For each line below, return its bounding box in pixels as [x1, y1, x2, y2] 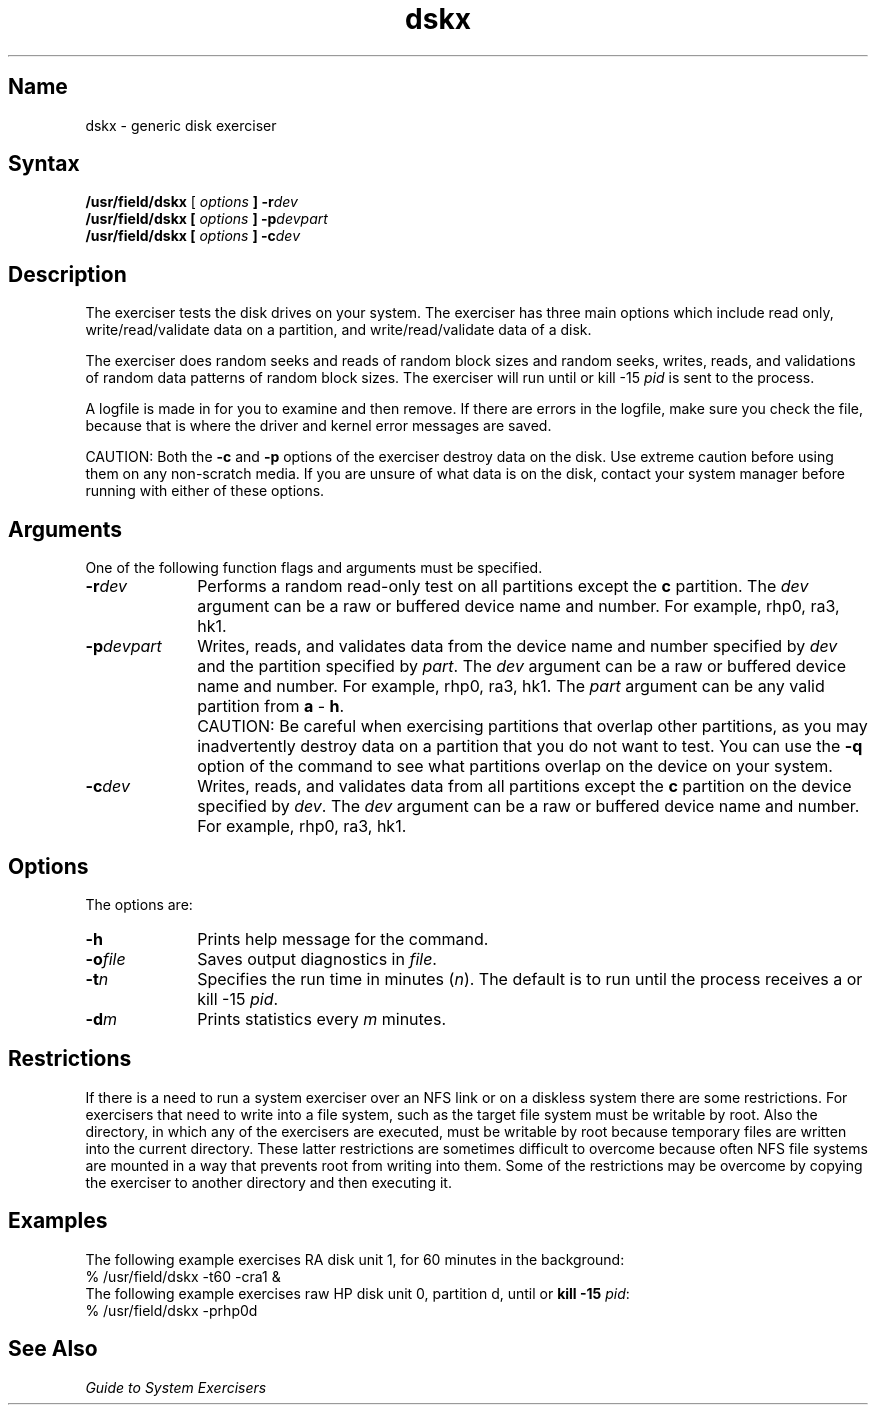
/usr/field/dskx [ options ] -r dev [85, 193, 298, 211]
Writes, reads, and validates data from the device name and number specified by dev [197, 636, 838, 657]
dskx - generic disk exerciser [85, 116, 277, 134]
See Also [8, 1336, 98, 1362]
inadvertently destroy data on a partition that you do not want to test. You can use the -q [197, 736, 863, 757]
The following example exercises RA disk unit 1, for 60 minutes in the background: [85, 1250, 625, 1268]
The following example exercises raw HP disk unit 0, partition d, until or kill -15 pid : [85, 1284, 630, 1302]
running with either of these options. [85, 482, 325, 500]
